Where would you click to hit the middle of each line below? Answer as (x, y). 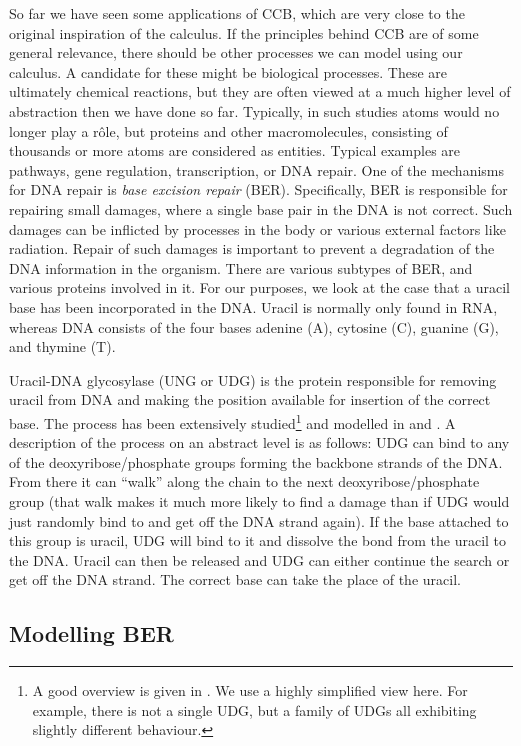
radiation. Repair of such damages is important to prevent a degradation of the (252, 248)
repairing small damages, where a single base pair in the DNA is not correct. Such (261, 208)
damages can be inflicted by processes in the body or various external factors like (257, 228)
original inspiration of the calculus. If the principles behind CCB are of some (244, 32)
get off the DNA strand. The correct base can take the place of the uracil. (235, 579)
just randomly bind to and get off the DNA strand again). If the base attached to (259, 520)
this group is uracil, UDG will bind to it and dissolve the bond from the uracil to (258, 540)
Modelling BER (91, 633)
